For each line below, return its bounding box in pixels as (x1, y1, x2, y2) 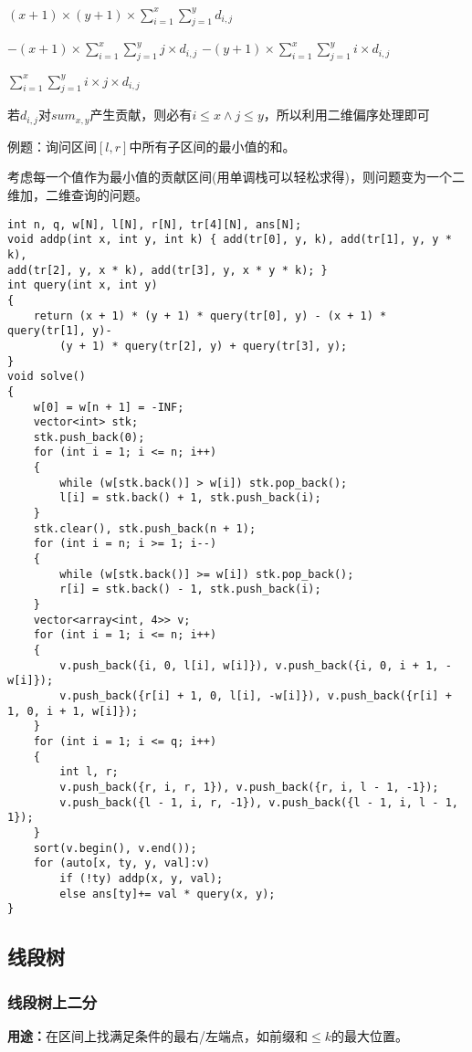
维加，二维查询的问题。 (7, 185, 148, 205)
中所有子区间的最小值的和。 (129, 136, 296, 155)
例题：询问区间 (7, 136, 97, 155)
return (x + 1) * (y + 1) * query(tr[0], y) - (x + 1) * (33, 309, 387, 322)
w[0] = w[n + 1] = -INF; (33, 400, 184, 414)
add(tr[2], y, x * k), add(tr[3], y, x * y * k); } (7, 263, 328, 277)
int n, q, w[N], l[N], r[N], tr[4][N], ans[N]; (7, 217, 302, 231)
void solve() (7, 370, 86, 384)
